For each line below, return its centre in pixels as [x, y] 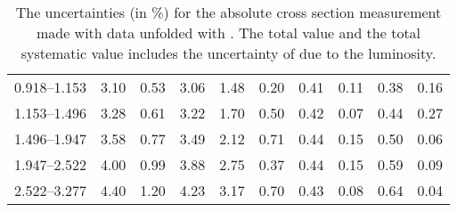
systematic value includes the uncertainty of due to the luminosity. [228, 53]
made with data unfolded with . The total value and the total [228, 33]
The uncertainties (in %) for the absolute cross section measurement [228, 12]
